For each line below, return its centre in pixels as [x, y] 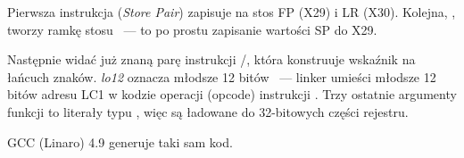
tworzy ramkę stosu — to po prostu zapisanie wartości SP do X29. [192, 29]
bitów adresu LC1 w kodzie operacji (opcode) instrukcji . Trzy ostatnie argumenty [232, 94]
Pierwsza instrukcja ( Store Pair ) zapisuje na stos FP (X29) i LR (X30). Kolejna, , [232, 12]
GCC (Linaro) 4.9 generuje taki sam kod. [120, 141]
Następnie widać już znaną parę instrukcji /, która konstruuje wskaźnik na [211, 59]
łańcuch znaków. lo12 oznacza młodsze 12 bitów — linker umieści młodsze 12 [222, 76]
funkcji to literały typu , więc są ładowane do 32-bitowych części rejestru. [208, 111]
